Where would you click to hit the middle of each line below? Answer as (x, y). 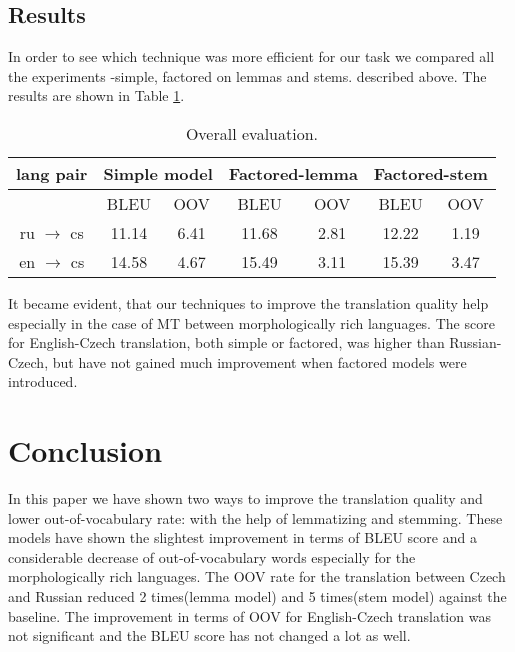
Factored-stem (430, 173)
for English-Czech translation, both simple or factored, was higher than (226, 342)
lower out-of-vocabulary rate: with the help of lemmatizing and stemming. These (255, 517)
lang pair (52, 173)
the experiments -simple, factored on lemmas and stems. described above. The (247, 75)
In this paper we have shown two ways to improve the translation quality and (245, 498)
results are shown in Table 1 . (96, 95)
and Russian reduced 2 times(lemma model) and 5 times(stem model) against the (257, 596)
